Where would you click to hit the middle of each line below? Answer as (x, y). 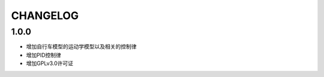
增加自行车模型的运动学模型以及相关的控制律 (81, 47)
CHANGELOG (45, 16)
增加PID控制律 (43, 55)
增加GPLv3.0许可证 (50, 63)
